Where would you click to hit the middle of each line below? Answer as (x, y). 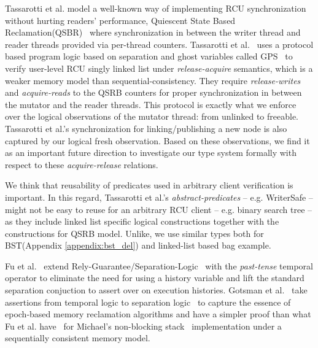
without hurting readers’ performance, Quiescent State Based (120, 20)
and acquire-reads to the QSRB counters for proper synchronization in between (153, 92)
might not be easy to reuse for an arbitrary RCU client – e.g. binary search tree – (159, 209)
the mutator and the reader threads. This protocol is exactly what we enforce (151, 104)
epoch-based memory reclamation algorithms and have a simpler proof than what (158, 314)
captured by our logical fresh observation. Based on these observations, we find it (157, 140)
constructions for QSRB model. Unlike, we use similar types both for (134, 233)
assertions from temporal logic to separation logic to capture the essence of (148, 302)
